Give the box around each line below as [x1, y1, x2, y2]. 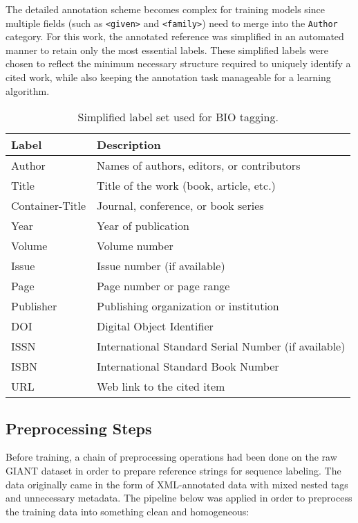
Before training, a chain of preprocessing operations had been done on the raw [6, 450, 337, 464]
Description [97, 136, 161, 153]
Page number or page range [97, 278, 230, 294]
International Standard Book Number [97, 358, 279, 375]
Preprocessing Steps [6, 417, 152, 438]
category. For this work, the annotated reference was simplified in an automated [6, 29, 344, 44]
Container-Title [11, 197, 86, 214]
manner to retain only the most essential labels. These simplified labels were [6, 42, 328, 57]
